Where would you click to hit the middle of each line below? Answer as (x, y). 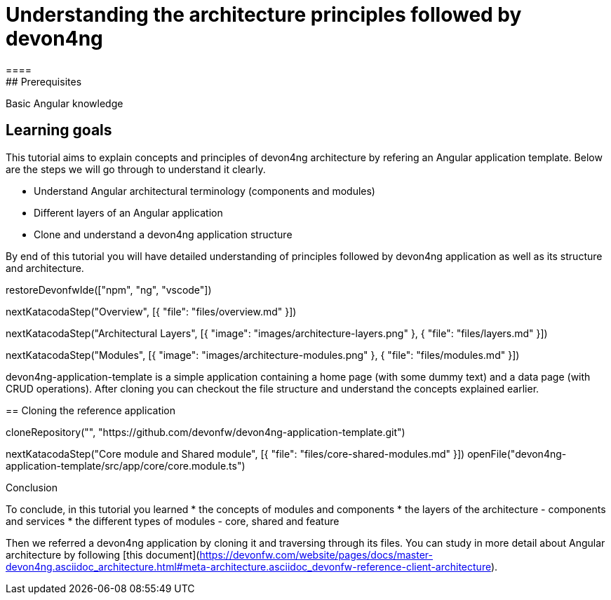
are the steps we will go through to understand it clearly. (136, 169)
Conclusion (32, 487)
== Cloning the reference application (91, 410)
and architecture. (45, 268)
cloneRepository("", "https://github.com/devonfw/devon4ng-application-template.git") (206, 432)
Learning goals (59, 130)
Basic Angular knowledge (65, 103)
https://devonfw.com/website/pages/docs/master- (316, 554)
